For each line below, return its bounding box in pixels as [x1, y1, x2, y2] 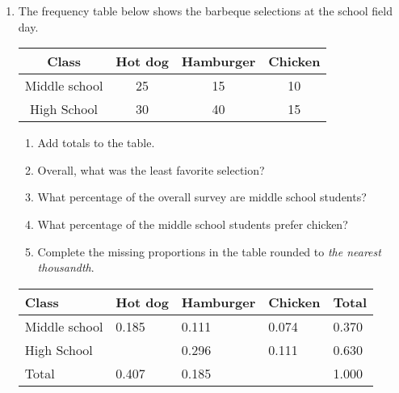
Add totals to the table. [37, 134, 155, 151]
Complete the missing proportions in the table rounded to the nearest [37, 243, 381, 260]
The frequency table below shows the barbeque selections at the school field [18, 2, 393, 19]
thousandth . [37, 259, 94, 276]
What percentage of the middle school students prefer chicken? [37, 215, 348, 232]
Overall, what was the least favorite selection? [37, 161, 265, 178]
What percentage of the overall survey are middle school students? [37, 188, 367, 205]
